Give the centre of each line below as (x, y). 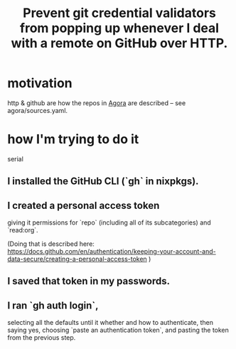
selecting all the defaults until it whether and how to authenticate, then (110, 323)
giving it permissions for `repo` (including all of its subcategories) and (109, 222)
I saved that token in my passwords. (89, 281)
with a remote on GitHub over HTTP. (119, 43)
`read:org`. (23, 230)
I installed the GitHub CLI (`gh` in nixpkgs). (103, 182)
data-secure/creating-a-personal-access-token (77, 259)
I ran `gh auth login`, (53, 305)
